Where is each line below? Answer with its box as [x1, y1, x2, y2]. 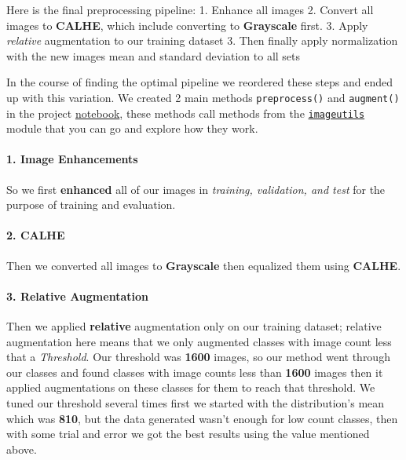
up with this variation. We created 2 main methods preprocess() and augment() [6, 89, 400, 105]
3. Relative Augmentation [6, 287, 148, 304]
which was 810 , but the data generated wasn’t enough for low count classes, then [6, 410, 398, 426]
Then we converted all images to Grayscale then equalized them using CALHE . [6, 257, 401, 273]
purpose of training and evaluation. [6, 196, 176, 213]
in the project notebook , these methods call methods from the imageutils [6, 104, 365, 121]
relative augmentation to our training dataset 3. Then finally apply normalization [6, 32, 398, 49]
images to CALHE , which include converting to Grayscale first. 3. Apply [6, 16, 368, 33]
